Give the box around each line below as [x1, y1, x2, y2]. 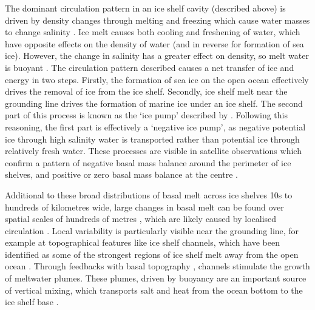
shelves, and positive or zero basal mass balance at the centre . [5, 168, 238, 181]
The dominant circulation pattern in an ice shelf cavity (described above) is [5, 2, 286, 14]
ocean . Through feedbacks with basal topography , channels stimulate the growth [5, 260, 310, 272]
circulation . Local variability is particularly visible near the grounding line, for [5, 224, 299, 237]
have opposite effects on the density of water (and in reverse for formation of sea [5, 37, 304, 50]
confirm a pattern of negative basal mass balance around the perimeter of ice [5, 156, 291, 169]
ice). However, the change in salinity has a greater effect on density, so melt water [5, 49, 309, 62]
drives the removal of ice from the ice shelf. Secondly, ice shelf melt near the [5, 85, 288, 98]
